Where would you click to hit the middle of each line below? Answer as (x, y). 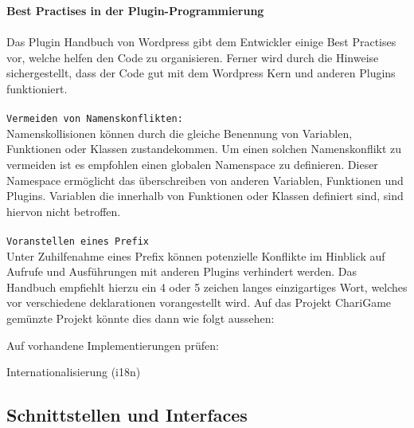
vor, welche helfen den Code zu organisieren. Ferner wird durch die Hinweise (193, 57)
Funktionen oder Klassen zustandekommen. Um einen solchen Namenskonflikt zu (204, 149)
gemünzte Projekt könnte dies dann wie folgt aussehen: (141, 318)
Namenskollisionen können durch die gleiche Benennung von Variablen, (180, 133)
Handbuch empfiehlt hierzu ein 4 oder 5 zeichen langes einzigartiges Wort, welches (207, 287)
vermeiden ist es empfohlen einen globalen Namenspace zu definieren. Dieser (192, 164)
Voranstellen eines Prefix (78, 241)
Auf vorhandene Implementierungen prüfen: (113, 345)
